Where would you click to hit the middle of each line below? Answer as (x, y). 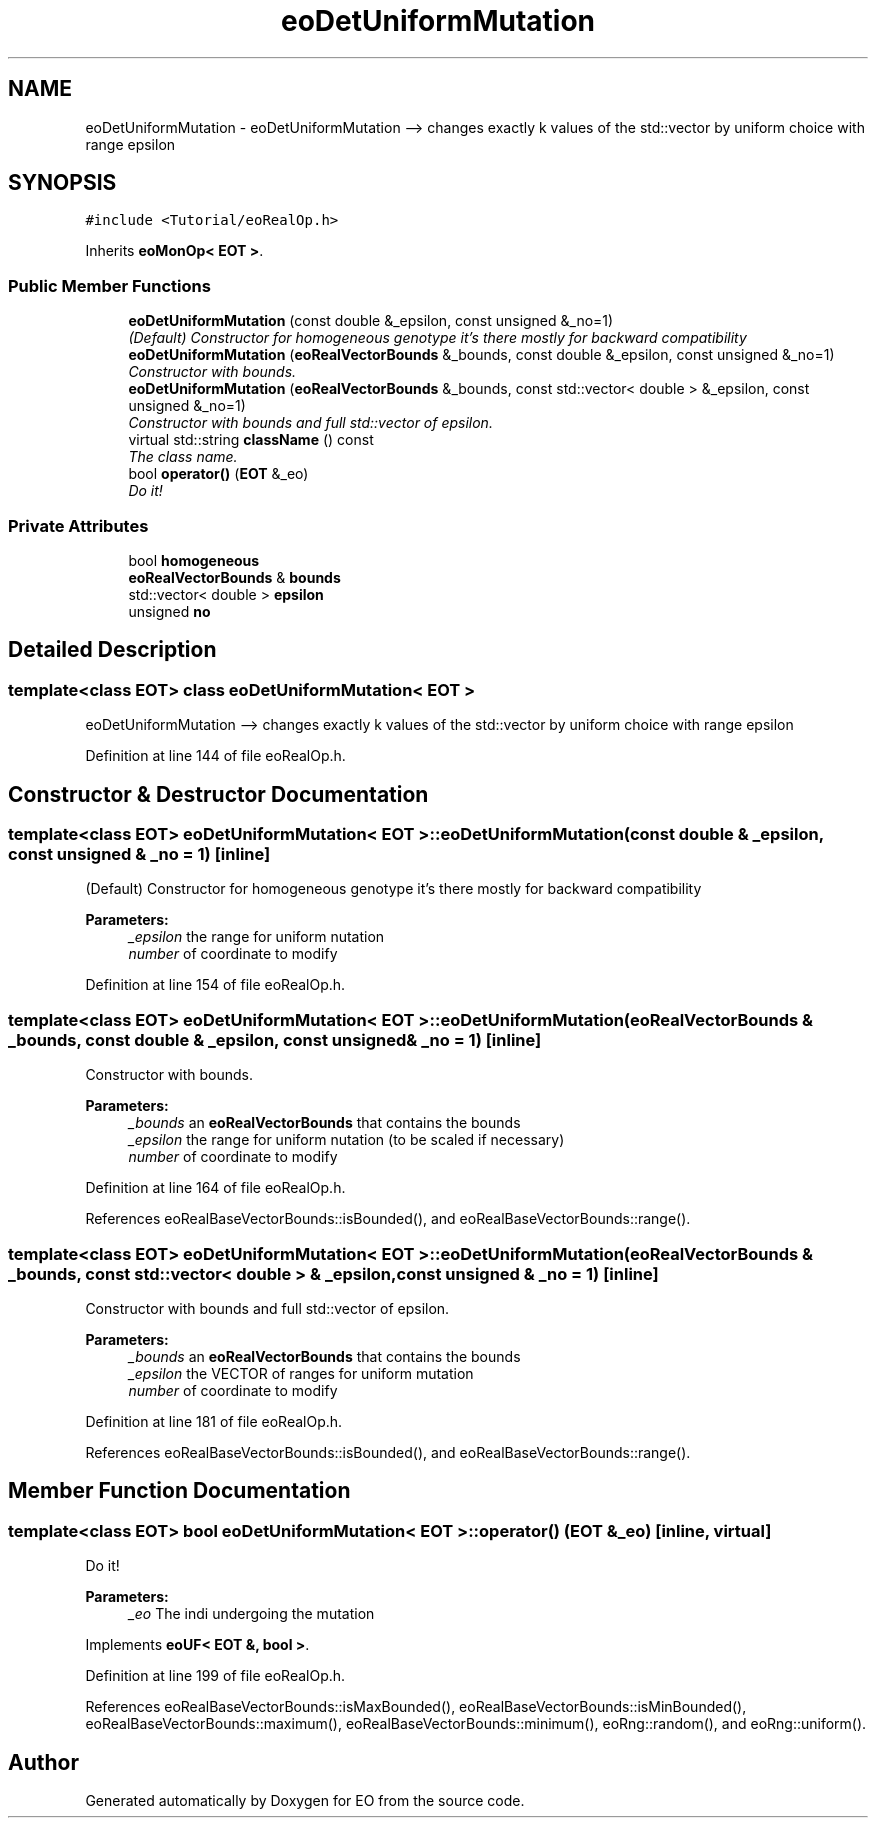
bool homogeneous (194, 560)
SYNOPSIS (62, 183)
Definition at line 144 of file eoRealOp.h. (215, 756)
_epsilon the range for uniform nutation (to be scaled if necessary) (346, 1140)
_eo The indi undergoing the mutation (251, 1614)
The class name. (183, 457)
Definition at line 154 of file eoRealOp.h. (215, 985)
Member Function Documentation (179, 1491)
